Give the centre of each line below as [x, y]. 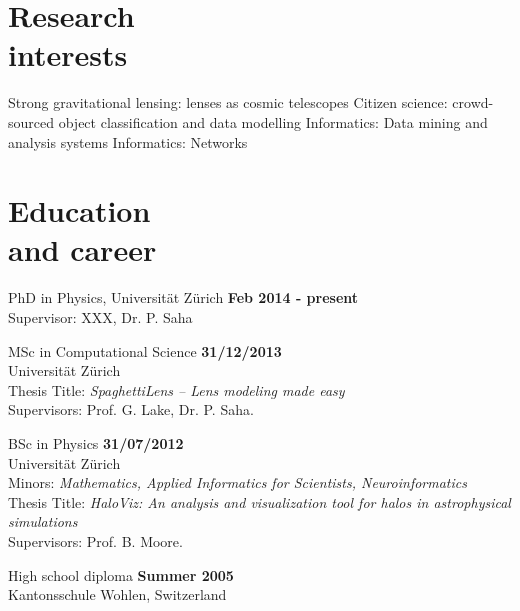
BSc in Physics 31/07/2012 [96, 442]
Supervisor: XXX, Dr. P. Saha [100, 317]
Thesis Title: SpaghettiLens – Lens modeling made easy [176, 389]
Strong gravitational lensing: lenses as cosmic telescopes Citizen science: [228, 102]
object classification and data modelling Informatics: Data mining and [273, 121]
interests [68, 54]
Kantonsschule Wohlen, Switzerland [117, 594]
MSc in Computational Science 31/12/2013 [145, 350]
